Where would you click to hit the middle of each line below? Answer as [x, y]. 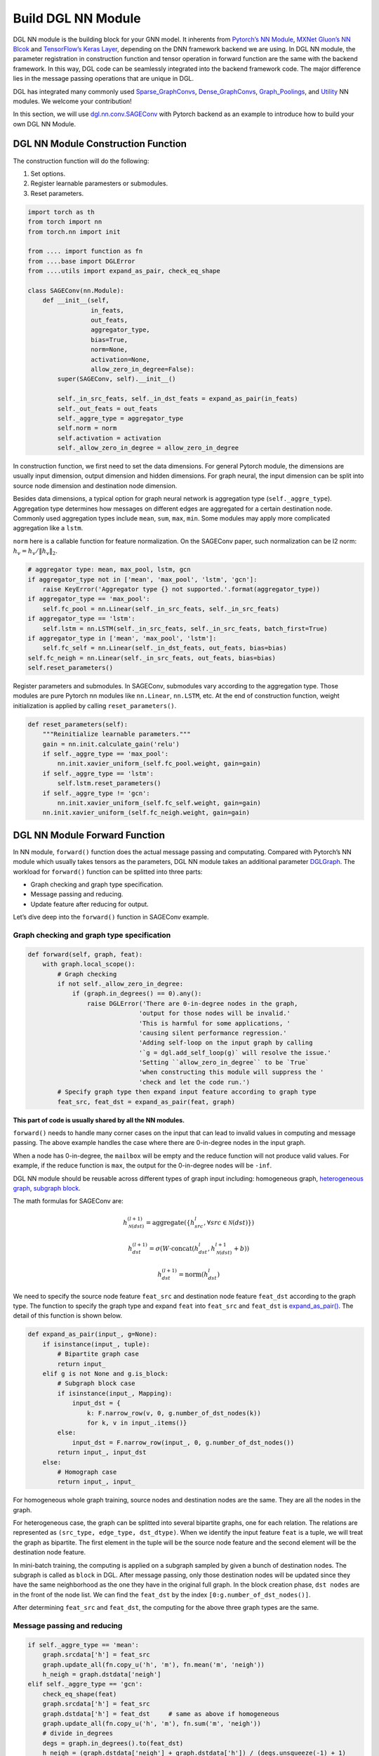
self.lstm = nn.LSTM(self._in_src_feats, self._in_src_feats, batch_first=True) [185, 628]
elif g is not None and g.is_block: [105, 1374]
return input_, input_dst [102, 1453]
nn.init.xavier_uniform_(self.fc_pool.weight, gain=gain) [159, 764]
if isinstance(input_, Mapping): [115, 1393]
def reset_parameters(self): [78, 724]
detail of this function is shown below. [68, 1316]
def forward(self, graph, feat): [85, 954]
